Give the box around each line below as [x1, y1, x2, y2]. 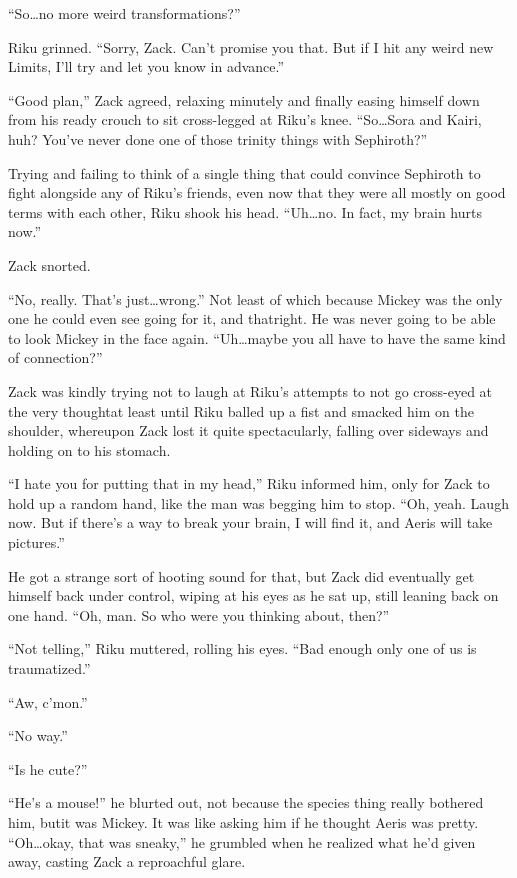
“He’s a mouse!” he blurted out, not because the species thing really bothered [8, 792, 484, 813]
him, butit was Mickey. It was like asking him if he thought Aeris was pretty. [8, 812, 479, 832]
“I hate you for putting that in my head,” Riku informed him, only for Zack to [8, 473, 490, 494]
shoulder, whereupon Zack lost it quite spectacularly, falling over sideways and [8, 420, 489, 441]
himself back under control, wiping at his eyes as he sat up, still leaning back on [8, 585, 499, 606]
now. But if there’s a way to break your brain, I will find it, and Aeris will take [8, 512, 493, 533]
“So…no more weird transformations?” [8, 3, 241, 23]
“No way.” [8, 725, 68, 746]
